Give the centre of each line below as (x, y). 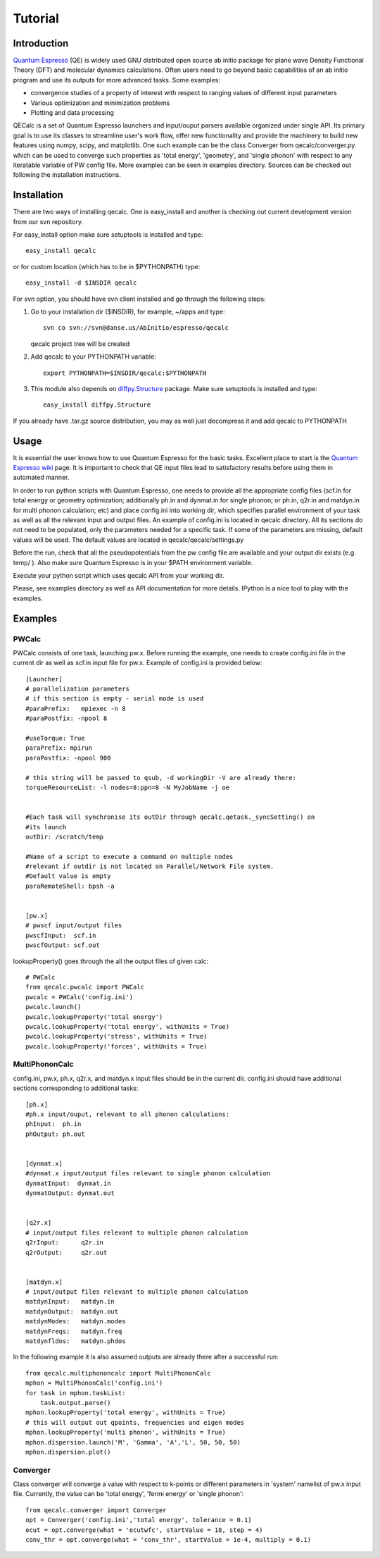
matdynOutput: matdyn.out (72, 1311)
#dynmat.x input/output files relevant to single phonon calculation (148, 1174)
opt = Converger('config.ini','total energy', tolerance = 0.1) (139, 1520)
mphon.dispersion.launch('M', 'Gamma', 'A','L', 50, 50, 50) (133, 1442)
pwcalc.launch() (53, 1007)
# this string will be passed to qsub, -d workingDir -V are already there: (161, 778)
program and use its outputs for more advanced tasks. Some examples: (117, 80)
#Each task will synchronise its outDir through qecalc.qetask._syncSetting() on (170, 817)
